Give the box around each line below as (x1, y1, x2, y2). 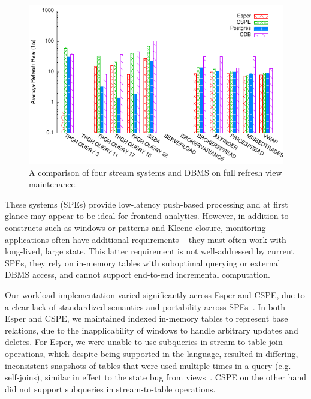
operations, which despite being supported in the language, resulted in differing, (5, 347, 298, 359)
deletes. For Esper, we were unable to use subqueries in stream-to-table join (5, 335, 283, 348)
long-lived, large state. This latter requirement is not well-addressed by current (5, 245, 294, 257)
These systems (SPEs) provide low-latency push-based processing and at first (5, 197, 288, 210)
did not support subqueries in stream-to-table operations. (5, 382, 216, 395)
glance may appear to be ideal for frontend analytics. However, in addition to (5, 209, 289, 222)
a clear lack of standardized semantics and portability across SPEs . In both (5, 300, 286, 313)
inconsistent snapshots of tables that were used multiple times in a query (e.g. (5, 359, 291, 371)
